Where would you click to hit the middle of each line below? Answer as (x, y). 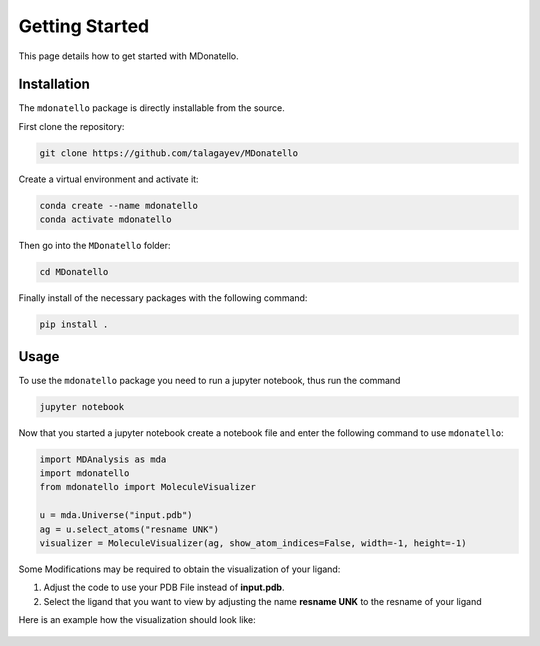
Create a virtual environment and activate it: (108, 179)
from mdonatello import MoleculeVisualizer (148, 487)
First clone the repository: (71, 126)
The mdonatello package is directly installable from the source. (151, 108)
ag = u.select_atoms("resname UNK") (129, 529)
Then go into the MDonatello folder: (94, 246)
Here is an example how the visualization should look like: (137, 620)
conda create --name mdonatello (119, 205)
